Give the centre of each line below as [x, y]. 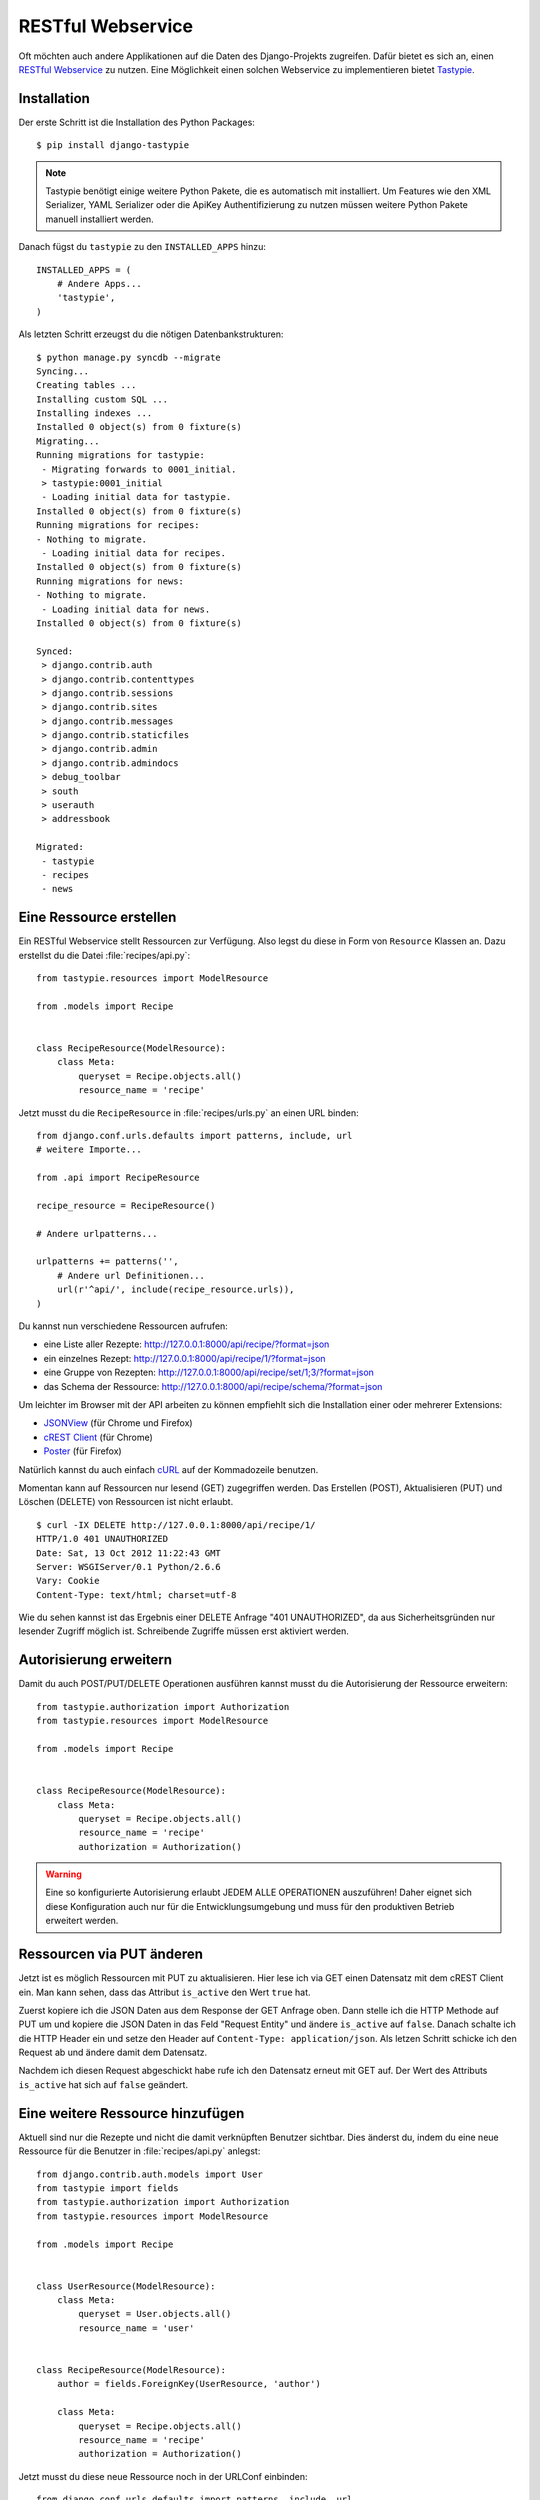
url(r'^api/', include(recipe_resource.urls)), [175, 1289]
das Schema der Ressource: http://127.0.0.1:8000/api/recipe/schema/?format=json [213, 1386]
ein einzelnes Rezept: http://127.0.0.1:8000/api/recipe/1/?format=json [184, 1358]
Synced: [55, 651]
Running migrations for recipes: [118, 525]
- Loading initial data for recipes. [134, 553]
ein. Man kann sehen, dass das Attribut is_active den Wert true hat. [164, 1992]
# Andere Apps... [99, 283]
